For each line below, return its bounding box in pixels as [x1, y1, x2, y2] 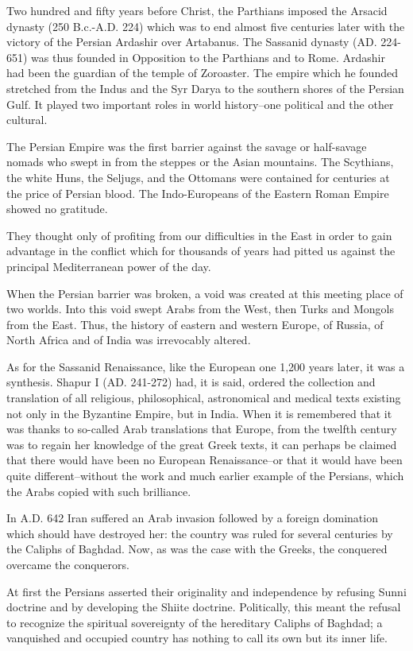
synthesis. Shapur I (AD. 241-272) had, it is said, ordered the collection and [6, 374, 376, 390]
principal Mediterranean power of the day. [6, 258, 211, 274]
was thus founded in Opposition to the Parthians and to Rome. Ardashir [31, 48, 385, 65]
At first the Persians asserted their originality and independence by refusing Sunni [6, 583, 407, 599]
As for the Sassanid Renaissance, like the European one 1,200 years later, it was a [6, 358, 405, 374]
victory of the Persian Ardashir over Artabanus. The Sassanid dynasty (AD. [6, 33, 377, 50]
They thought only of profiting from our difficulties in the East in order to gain [6, 227, 392, 243]
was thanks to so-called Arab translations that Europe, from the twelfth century [6, 420, 397, 437]
